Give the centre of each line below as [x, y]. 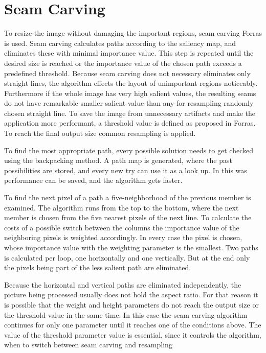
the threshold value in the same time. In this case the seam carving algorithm [126, 314]
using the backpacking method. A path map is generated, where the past [118, 160]
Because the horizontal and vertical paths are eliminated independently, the [123, 284]
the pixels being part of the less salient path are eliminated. [98, 267]
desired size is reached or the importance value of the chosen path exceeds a [123, 63]
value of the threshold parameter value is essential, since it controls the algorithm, [133, 334]
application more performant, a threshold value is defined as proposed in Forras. [130, 123]
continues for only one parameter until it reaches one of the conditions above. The [133, 325]
